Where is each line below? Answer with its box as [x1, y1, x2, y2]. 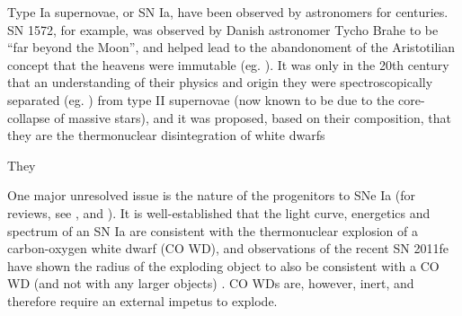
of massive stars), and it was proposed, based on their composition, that [54, 108, 451, 127]
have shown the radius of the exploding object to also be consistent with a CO [7, 256, 440, 275]
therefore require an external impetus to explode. [7, 291, 278, 310]
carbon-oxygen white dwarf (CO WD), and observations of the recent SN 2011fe [7, 239, 449, 258]
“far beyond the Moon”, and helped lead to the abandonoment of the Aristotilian [7, 38, 455, 57]
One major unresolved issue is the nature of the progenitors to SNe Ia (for [7, 186, 416, 205]
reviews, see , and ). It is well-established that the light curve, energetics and [7, 203, 431, 222]
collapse [7, 108, 50, 127]
